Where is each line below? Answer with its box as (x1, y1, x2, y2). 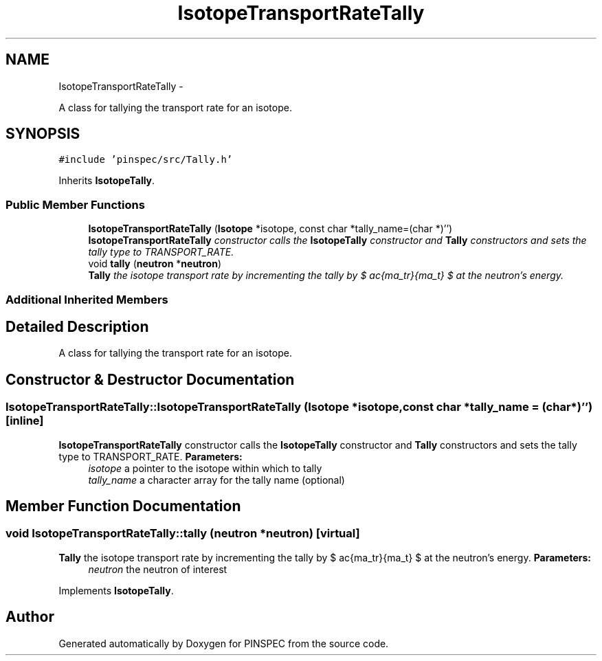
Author (5, 608, 54, 626)
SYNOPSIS (5, 125, 80, 143)
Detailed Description (5, 317, 149, 335)
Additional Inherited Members (5, 292, 168, 306)
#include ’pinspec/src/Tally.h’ (58, 154, 233, 166)
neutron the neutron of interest (88, 563, 227, 575)
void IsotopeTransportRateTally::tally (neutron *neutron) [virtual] (5, 526, 360, 541)
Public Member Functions (5, 197, 145, 212)
